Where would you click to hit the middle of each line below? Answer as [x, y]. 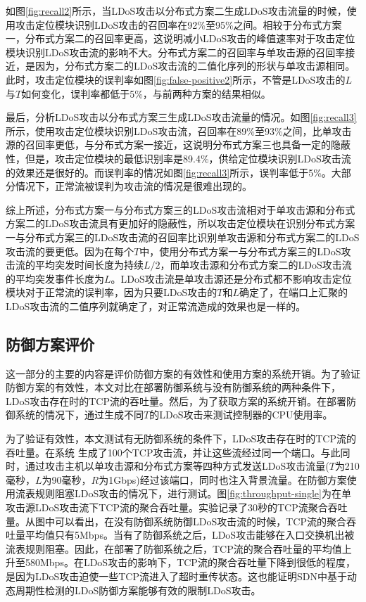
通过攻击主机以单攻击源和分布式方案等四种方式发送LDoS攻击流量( [177, 466]
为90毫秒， [67, 479]
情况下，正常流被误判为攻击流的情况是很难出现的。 [133, 186]
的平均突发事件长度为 [55, 278]
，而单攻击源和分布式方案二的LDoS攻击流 [256, 265]
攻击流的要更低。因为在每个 [70, 251]
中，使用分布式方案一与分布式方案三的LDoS [240, 251]
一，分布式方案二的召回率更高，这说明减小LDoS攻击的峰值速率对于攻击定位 [181, 38]
